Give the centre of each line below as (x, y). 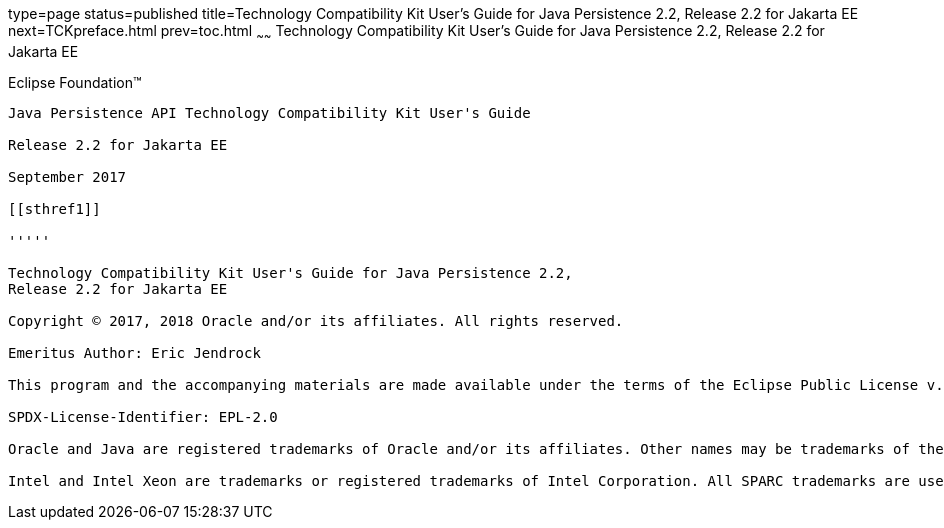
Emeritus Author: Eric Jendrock (134, 352)
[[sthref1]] (54, 208)
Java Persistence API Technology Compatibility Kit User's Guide (269, 112)
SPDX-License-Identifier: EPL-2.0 (143, 416)
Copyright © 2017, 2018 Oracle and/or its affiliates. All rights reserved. (316, 320)
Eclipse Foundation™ (75, 82)
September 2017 (67, 176)
